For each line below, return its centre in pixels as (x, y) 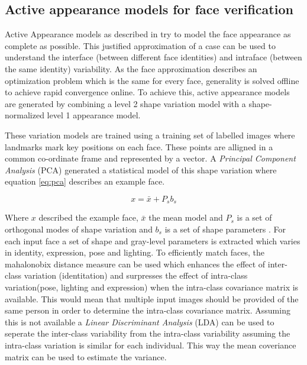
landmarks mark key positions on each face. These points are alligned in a (139, 146)
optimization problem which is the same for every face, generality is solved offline (152, 80)
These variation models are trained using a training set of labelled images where (150, 135)
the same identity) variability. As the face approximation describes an (131, 68)
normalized (25, 115)
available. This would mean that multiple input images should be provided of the (152, 298)
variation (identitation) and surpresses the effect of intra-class (136, 275)
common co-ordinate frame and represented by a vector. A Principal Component (150, 158)
